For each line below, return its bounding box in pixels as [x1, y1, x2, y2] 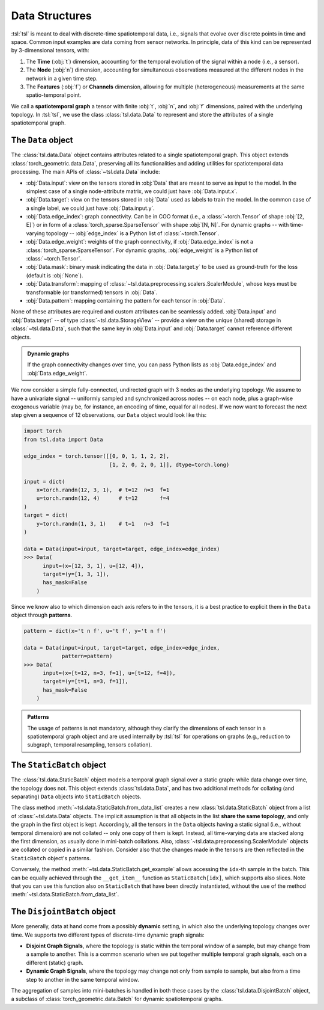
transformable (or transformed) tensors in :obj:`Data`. [26, 289, 158, 296]
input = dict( [23, 478, 65, 485]
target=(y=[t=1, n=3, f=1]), [43, 678, 128, 685]
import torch [23, 428, 62, 434]
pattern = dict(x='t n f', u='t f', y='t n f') [23, 627, 166, 635]
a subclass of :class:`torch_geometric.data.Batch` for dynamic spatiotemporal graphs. [11, 996, 223, 1003]
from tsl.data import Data [23, 436, 103, 443]
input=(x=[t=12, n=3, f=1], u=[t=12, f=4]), [43, 670, 176, 677]
